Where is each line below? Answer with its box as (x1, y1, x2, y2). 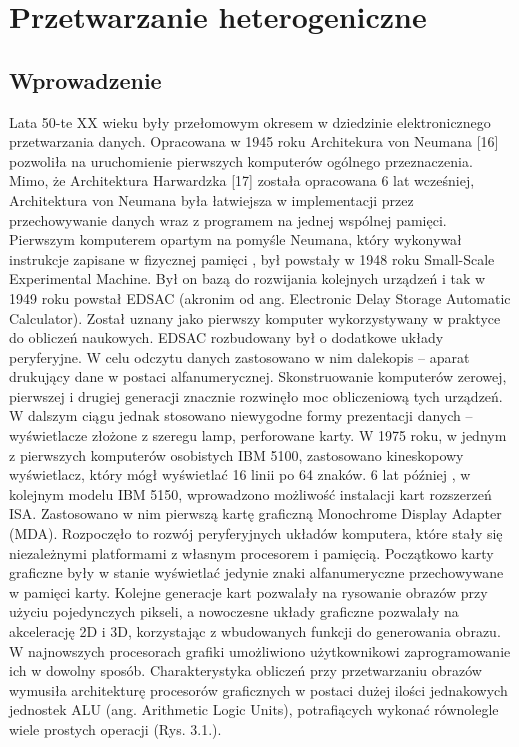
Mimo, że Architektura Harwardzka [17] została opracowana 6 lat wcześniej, (9, 170, 475, 191)
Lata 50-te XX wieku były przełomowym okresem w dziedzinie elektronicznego (9, 111, 491, 132)
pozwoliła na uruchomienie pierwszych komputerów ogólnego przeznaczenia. (9, 150, 473, 171)
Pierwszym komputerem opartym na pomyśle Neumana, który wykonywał (9, 229, 462, 250)
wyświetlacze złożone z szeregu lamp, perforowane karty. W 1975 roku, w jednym (9, 425, 507, 446)
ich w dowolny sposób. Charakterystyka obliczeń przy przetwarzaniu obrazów (9, 660, 482, 681)
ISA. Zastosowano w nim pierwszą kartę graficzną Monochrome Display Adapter (9, 503, 502, 524)
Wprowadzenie (9, 64, 162, 95)
